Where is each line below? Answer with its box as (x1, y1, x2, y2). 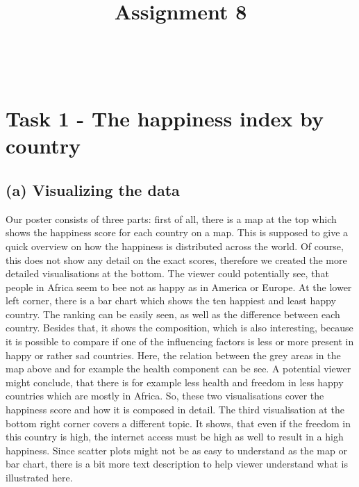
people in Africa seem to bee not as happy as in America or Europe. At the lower (6, 279, 352, 294)
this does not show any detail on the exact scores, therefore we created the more (6, 252, 347, 267)
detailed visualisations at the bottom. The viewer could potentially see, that (6, 266, 329, 281)
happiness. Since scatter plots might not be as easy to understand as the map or (6, 443, 347, 457)
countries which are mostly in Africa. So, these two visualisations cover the (6, 388, 324, 403)
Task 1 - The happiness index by (6, 104, 324, 133)
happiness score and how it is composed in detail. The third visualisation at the (6, 402, 344, 417)
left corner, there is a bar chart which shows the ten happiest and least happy (6, 293, 336, 308)
